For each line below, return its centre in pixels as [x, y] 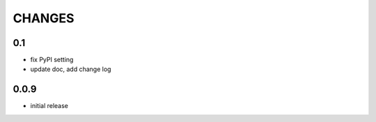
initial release [49, 106]
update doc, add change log [71, 69]
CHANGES [44, 18]
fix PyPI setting [52, 60]
